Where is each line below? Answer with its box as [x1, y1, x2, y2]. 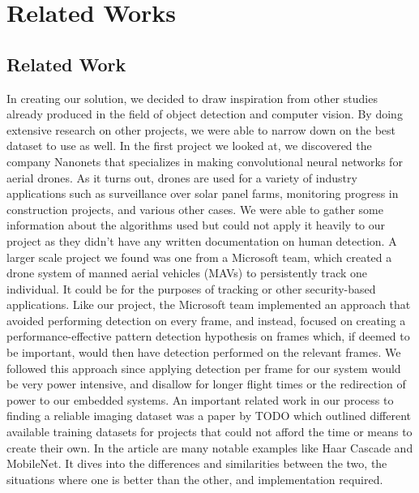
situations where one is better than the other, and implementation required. [6, 470, 383, 487]
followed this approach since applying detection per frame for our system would [6, 359, 401, 376]
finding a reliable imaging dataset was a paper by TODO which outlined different [6, 407, 412, 424]
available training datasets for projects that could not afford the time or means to [6, 423, 413, 440]
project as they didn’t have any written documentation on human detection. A [6, 232, 397, 249]
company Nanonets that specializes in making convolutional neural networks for [6, 152, 403, 169]
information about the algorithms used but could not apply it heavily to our [6, 216, 386, 234]
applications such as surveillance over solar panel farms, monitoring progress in [6, 185, 399, 202]
